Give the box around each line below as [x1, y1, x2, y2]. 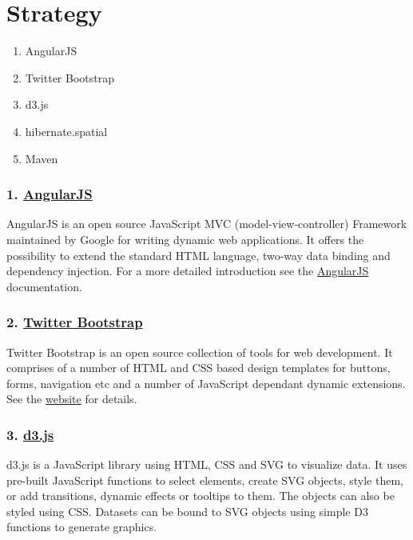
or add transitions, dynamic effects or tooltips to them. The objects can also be [6, 487, 395, 504]
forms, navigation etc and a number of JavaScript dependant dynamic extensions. [6, 374, 406, 391]
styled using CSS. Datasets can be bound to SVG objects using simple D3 [6, 502, 368, 519]
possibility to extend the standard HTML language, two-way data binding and [6, 246, 391, 263]
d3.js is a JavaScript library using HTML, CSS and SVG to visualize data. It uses [6, 456, 407, 473]
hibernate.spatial [25, 122, 108, 139]
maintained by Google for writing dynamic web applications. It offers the [6, 230, 364, 247]
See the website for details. [6, 390, 137, 407]
